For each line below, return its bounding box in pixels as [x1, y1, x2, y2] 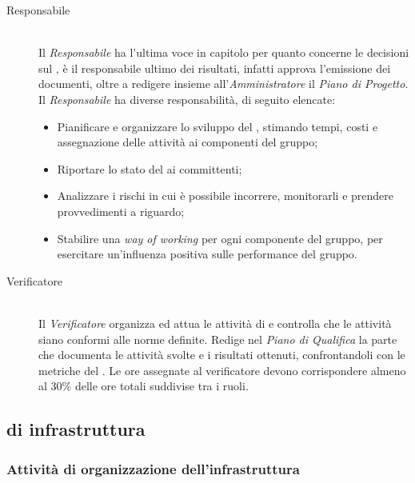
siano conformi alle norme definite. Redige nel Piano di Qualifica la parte [38, 330, 397, 347]
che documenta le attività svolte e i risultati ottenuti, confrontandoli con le [38, 346, 405, 363]
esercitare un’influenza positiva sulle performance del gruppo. [57, 245, 357, 262]
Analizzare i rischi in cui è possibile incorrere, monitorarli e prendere [57, 187, 393, 204]
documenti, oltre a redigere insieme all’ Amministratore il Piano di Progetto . [38, 75, 409, 92]
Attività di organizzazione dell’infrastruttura [6, 458, 300, 478]
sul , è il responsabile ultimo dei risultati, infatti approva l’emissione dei [38, 59, 391, 76]
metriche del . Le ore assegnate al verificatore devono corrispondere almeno [38, 361, 406, 378]
